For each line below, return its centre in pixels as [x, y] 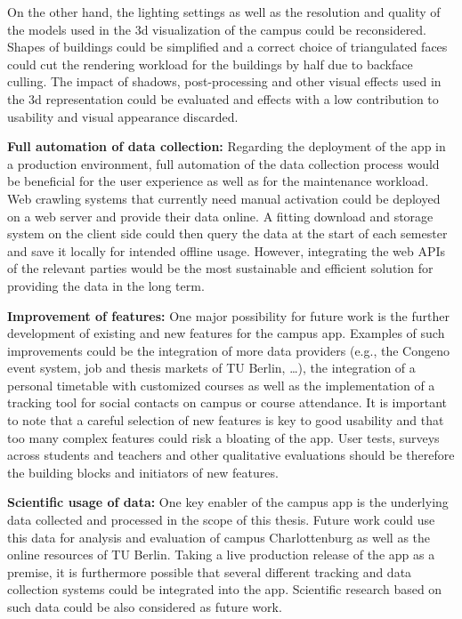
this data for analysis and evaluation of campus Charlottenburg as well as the [219, 537]
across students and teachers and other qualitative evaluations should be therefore [231, 455]
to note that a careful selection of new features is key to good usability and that [226, 420]
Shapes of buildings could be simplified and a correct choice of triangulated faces [227, 47]
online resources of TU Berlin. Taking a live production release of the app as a [221, 555]
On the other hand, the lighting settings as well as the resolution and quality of [224, 12]
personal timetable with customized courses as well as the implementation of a [221, 385]
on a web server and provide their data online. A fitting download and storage [220, 216]
